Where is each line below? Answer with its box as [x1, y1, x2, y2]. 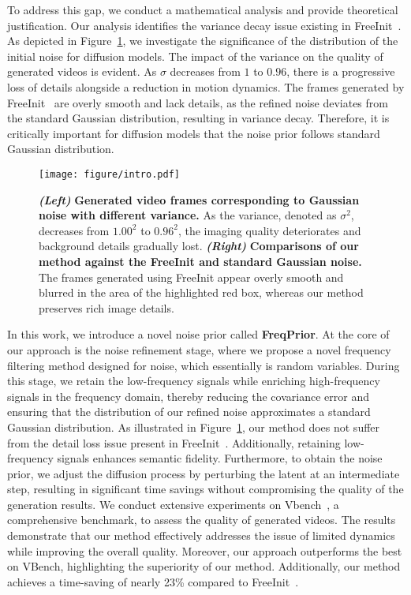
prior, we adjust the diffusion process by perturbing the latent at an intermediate [7, 465, 400, 481]
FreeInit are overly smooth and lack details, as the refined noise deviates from [7, 94, 388, 110]
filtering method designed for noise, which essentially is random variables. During [7, 357, 400, 373]
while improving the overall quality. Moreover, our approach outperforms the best [7, 542, 402, 559]
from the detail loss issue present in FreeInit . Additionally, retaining [7, 434, 341, 451]
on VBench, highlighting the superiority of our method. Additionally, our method [7, 558, 401, 574]
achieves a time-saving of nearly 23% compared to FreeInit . [7, 573, 299, 589]
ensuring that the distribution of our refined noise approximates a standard [7, 403, 371, 420]
